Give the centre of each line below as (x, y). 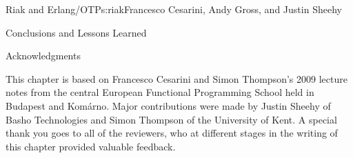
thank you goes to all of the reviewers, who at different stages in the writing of (172, 133)
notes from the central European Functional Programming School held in (160, 92)
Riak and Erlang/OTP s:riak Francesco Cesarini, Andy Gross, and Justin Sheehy (174, 9)
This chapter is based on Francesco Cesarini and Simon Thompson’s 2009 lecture (176, 78)
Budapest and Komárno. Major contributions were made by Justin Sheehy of (168, 105)
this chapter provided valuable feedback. (91, 146)
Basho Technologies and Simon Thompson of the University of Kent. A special (171, 119)
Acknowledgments (43, 56)
